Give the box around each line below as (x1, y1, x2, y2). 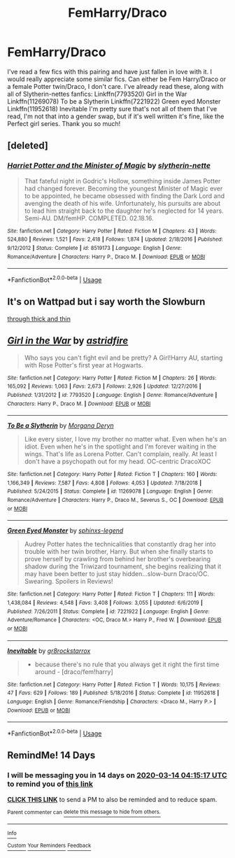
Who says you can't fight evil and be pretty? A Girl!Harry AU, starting (24, 353, 223, 362)
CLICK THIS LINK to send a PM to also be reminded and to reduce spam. (7, 795, 218, 803)
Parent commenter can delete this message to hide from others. (7, 808, 161, 816)
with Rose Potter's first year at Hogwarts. (24, 360, 143, 369)
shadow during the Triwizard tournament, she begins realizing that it (24, 562, 222, 571)
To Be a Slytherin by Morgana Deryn (7, 421, 114, 430)
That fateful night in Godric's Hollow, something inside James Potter (24, 176, 221, 185)
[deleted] (7, 140, 49, 152)
